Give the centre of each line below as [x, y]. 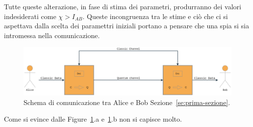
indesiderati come [30, 16]
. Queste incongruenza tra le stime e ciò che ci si [155, 16]
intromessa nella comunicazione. [52, 35]
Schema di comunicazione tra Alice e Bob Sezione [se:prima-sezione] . [127, 102]
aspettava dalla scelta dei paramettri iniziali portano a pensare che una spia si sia [126, 26]
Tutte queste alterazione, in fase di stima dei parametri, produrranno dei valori [123, 6]
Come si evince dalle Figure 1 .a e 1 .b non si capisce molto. [93, 118]
